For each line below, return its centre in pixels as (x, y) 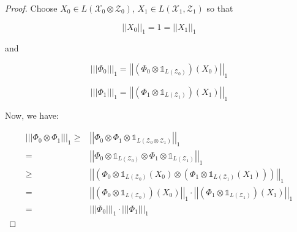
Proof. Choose (31, 8)
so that (220, 8)
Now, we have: (32, 115)
